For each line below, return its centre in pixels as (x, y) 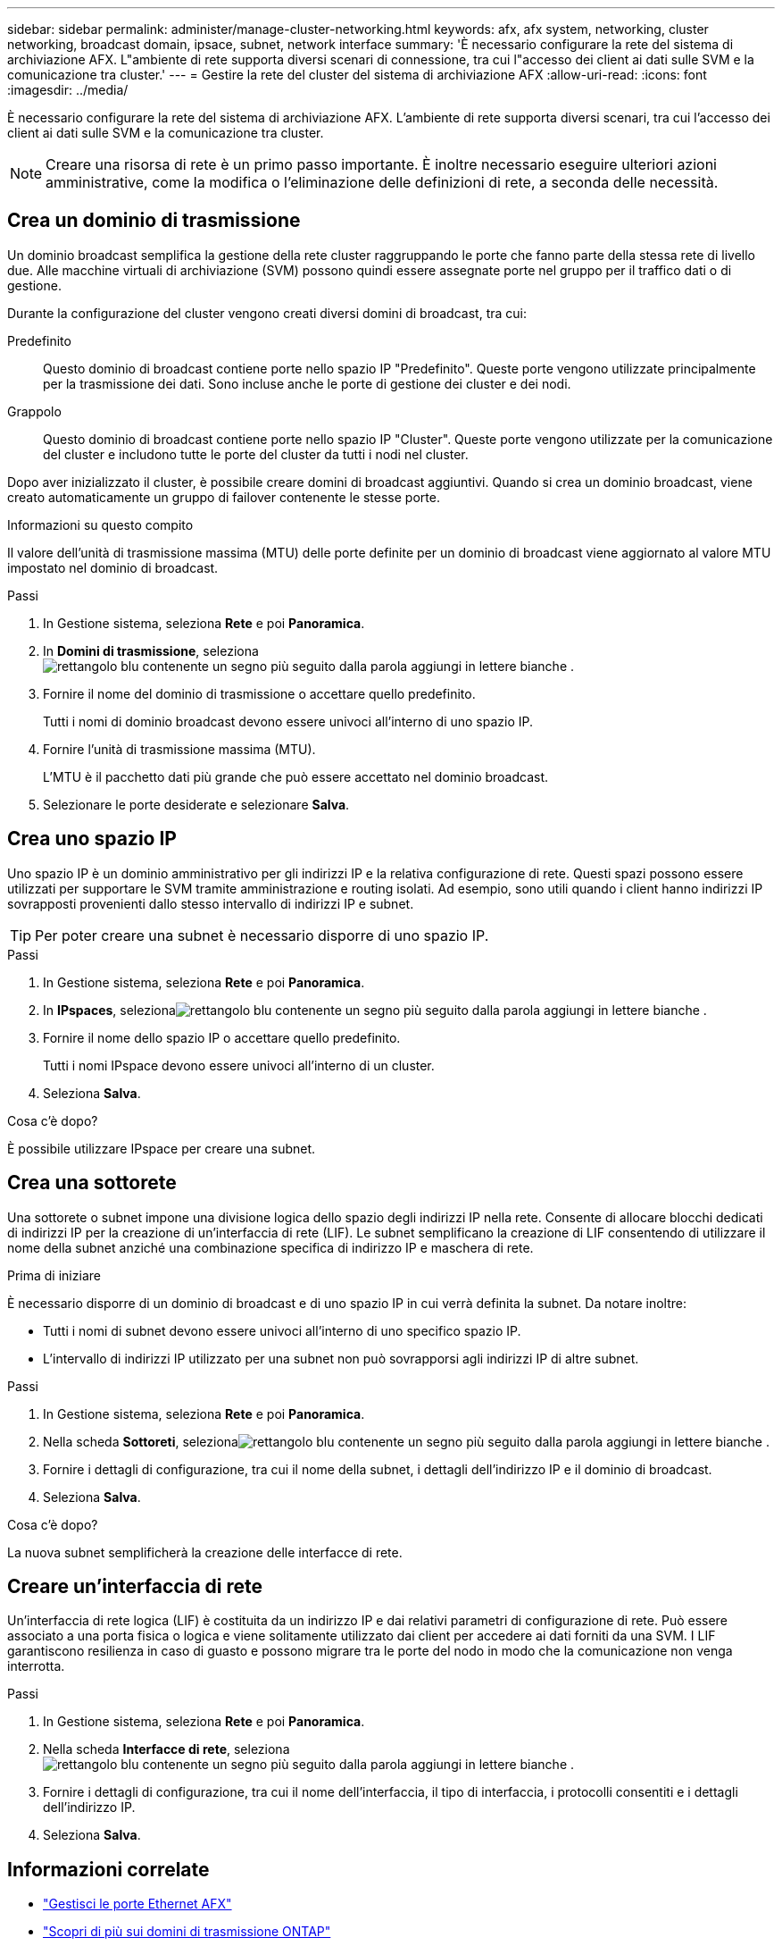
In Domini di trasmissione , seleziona (151, 650)
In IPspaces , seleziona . (375, 1010)
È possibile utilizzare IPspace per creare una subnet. (162, 1148)
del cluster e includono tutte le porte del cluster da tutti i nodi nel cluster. (256, 454)
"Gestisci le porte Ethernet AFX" (137, 1904)
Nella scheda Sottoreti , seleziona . (407, 1441)
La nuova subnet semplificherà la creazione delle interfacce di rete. (205, 1552)
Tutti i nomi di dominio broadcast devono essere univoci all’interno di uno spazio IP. (288, 721)
